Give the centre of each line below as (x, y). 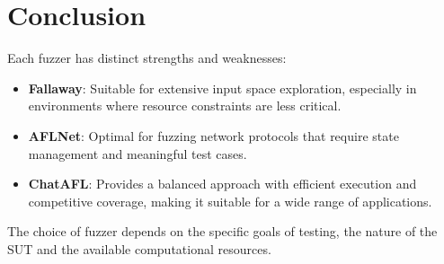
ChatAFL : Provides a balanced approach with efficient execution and (222, 184)
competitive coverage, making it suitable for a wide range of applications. (230, 201)
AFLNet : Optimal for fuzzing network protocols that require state (213, 135)
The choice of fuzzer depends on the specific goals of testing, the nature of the (222, 231)
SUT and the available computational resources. (139, 248)
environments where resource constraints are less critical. (185, 106)
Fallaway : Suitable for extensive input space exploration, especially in (222, 88)
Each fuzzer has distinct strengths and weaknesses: (147, 58)
